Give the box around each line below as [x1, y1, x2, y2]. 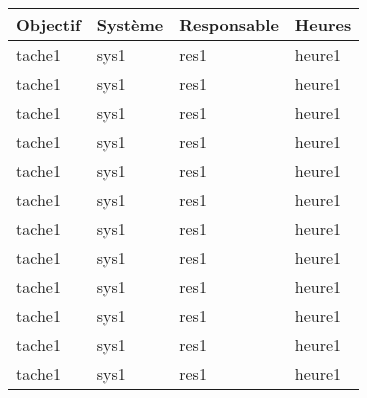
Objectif [16, 13, 81, 36]
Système [96, 13, 164, 36]
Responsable [179, 13, 279, 36]
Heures [294, 13, 352, 36]
